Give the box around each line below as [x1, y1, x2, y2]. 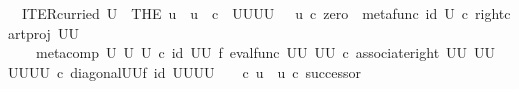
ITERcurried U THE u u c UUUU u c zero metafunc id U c [21, 3, 468, 23]
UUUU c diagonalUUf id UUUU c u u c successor [8, 61, 361, 82]
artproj [8, 22, 51, 43]
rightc [474, 3, 511, 23]
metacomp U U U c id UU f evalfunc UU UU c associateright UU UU [35, 42, 496, 63]
